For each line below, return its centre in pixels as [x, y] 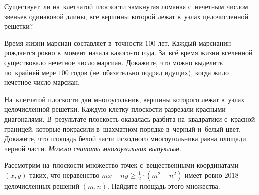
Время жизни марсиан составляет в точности [73, 42]
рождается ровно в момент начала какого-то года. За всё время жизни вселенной [128, 53]
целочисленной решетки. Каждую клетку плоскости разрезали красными [115, 109]
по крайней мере [30, 72]
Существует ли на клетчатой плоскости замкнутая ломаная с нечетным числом [126, 6]
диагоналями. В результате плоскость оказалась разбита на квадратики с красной [130, 118]
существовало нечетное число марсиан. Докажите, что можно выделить [113, 62]
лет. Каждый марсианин [195, 42]
